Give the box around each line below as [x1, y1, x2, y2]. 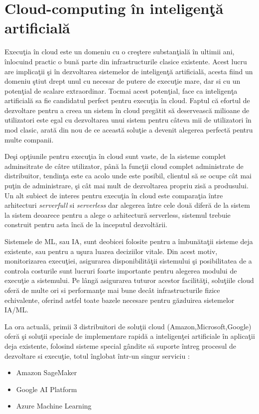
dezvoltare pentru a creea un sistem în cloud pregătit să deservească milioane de [4, 105, 250, 115]
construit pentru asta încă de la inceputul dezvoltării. [4, 219, 167, 230]
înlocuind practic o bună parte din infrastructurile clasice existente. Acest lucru [4, 56, 247, 66]
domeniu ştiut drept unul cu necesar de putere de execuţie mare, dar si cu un [4, 76, 241, 86]
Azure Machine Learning [16, 401, 92, 411]
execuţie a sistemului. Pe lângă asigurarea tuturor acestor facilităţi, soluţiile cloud [4, 275, 254, 285]
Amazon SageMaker [16, 367, 77, 378]
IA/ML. [4, 304, 29, 315]
